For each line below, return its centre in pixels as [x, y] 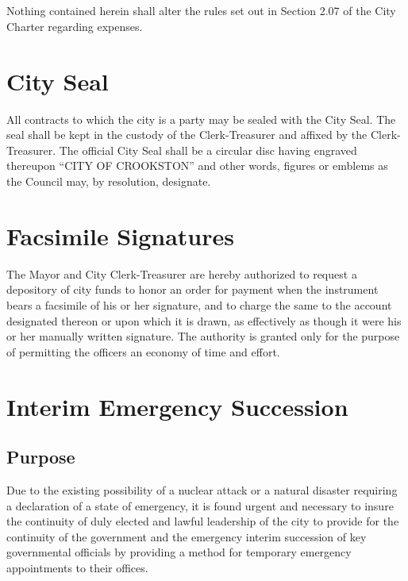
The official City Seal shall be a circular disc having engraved [208, 150]
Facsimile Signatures [120, 235]
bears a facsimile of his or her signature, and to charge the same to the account [199, 304]
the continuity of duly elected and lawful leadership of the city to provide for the [203, 521]
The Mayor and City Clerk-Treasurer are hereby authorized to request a [182, 273]
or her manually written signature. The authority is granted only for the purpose [203, 336]
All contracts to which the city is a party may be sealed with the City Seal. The [201, 119]
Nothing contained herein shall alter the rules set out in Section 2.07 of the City [201, 11]
